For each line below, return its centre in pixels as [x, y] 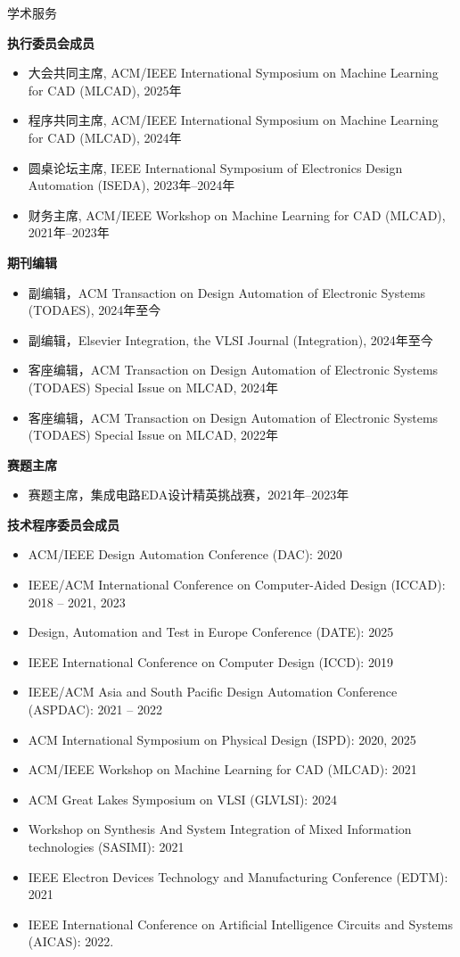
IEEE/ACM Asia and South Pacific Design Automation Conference [213, 692]
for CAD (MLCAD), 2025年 [105, 90]
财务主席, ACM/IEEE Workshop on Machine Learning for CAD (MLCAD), [237, 214]
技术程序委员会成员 [63, 524]
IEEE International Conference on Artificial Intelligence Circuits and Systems [241, 924]
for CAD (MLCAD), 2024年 [105, 137]
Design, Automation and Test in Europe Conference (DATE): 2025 [211, 632]
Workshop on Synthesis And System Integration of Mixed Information [220, 829]
